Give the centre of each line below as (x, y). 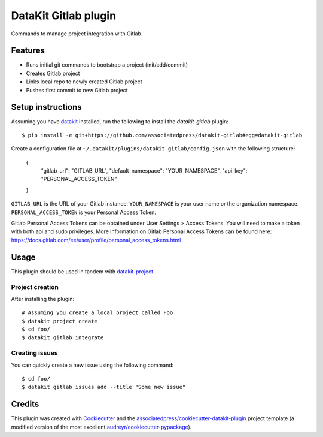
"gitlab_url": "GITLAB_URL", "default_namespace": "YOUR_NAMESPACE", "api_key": (144, 171)
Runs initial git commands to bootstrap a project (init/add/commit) (107, 65)
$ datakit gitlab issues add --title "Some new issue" (104, 387)
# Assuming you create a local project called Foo (97, 313)
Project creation (35, 287)
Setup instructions (46, 107)
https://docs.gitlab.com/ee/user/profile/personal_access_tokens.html (96, 240)
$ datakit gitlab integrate (63, 338)
